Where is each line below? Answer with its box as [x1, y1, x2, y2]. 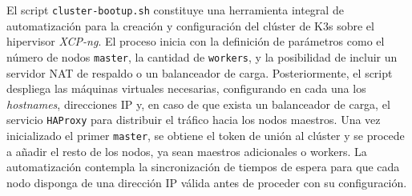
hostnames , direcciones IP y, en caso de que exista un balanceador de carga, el [6, 95, 390, 112]
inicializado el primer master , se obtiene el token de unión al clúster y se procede [6, 126, 405, 143]
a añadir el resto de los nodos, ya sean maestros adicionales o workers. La [6, 142, 367, 159]
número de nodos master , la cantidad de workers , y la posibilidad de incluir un [6, 48, 398, 65]
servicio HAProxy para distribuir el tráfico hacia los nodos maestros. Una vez [6, 111, 381, 128]
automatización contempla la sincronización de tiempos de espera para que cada [6, 158, 400, 175]
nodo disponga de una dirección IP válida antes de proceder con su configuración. [6, 174, 407, 190]
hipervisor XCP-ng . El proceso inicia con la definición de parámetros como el [6, 33, 385, 50]
